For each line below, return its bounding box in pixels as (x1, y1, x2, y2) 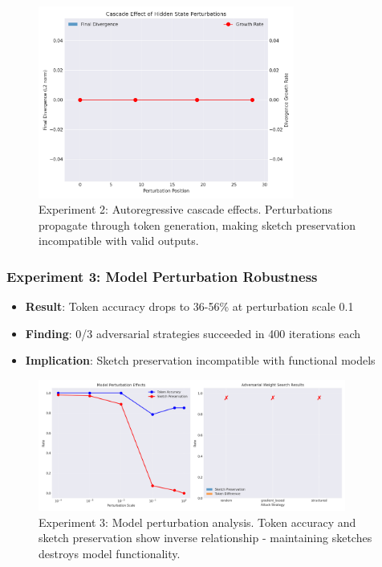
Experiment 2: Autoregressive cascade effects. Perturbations (39, 201, 333, 218)
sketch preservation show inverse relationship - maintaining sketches (39, 529, 372, 546)
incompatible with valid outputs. (39, 232, 199, 249)
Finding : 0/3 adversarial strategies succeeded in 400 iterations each (25, 324, 361, 341)
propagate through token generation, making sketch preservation (39, 216, 356, 233)
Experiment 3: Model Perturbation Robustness (6, 266, 318, 286)
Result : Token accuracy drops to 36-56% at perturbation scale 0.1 (25, 298, 354, 315)
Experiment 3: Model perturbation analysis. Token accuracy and (39, 513, 356, 530)
